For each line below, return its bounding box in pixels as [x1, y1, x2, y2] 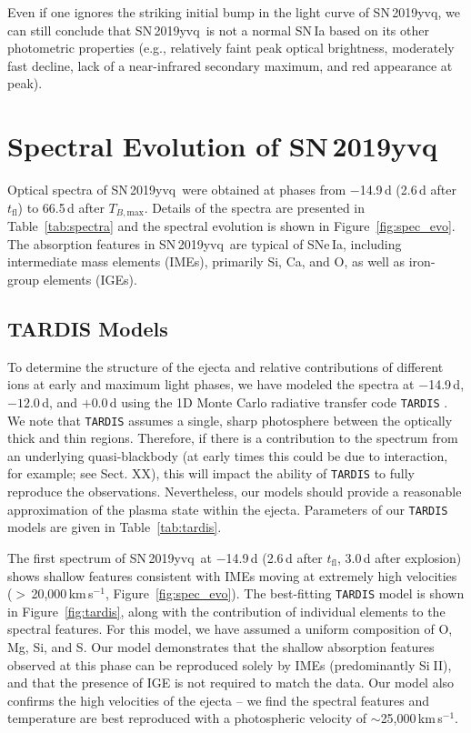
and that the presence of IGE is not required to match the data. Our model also [7, 673, 455, 692]
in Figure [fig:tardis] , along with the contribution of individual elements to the [7, 601, 446, 620]
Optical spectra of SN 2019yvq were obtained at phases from [7, 180, 346, 199]
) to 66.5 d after [17, 197, 105, 216]
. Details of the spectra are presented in [144, 197, 366, 216]
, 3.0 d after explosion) [337, 547, 462, 567]
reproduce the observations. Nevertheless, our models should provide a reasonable [7, 482, 462, 501]
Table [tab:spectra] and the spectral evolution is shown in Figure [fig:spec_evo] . [7, 216, 456, 236]
